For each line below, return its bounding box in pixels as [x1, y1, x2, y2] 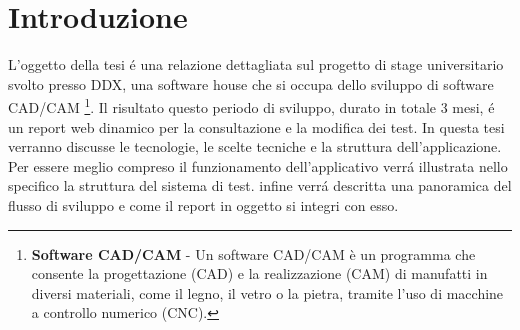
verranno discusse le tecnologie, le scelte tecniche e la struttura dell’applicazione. [8, 136, 502, 157]
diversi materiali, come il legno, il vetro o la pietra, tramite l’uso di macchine [31, 282, 504, 303]
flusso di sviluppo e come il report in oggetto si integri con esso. [8, 194, 399, 215]
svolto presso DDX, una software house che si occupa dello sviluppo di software [8, 73, 494, 94]
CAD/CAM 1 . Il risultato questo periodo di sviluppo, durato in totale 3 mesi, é [8, 94, 495, 117]
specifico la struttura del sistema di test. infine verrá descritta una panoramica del [8, 175, 512, 196]
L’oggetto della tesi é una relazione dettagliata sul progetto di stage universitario [8, 54, 504, 75]
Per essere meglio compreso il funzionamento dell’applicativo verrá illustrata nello [8, 155, 508, 176]
